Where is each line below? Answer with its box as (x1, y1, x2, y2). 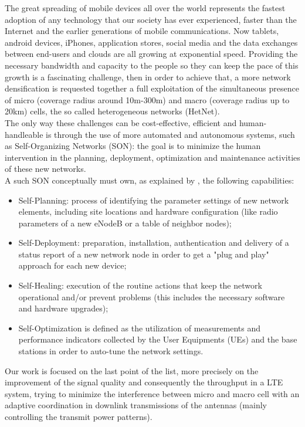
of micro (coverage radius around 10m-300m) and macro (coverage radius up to (5, 93, 290, 106)
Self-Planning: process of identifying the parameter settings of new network (18, 194, 289, 206)
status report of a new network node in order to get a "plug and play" (18, 248, 269, 260)
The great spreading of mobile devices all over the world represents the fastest (5, 2, 286, 13)
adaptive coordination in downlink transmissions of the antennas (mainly (5, 399, 267, 411)
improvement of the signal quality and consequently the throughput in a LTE (5, 376, 283, 388)
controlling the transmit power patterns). (5, 411, 152, 422)
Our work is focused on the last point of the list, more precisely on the (5, 364, 259, 377)
